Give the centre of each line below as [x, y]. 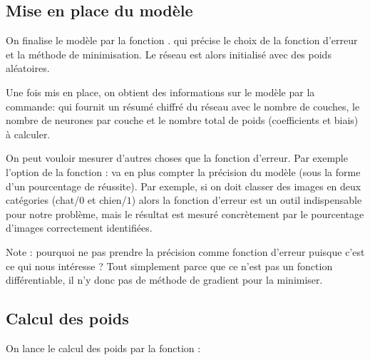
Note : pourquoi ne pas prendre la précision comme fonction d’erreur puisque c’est [185, 251]
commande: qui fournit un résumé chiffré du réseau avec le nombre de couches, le [183, 106]
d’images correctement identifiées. [79, 228]
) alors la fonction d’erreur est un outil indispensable [247, 200]
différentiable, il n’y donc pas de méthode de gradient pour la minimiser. [164, 280]
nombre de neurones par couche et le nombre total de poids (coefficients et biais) [182, 120]
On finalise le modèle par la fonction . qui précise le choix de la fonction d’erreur [182, 40]
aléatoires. [28, 68]
